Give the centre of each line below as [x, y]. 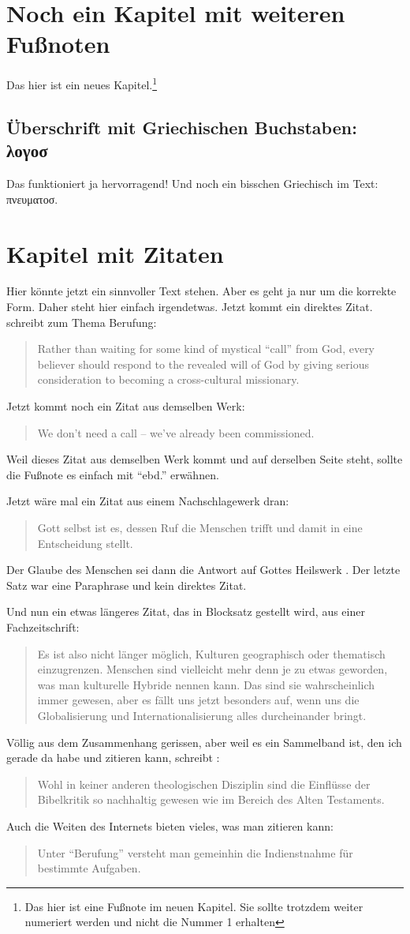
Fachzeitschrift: [43, 626]
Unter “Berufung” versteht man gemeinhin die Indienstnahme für [195, 852]
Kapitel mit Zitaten [115, 253]
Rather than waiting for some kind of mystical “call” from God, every [206, 349]
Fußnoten [58, 44]
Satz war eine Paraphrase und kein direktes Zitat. [127, 585]
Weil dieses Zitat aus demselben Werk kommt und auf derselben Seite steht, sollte [205, 459]
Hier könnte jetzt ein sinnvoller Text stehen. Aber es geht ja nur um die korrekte [201, 291]
